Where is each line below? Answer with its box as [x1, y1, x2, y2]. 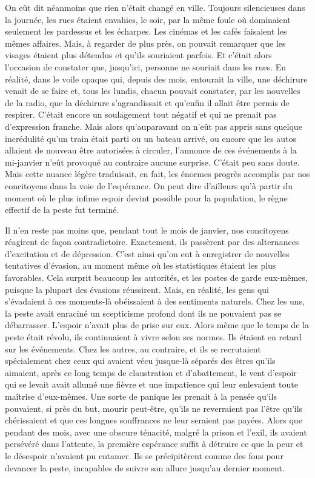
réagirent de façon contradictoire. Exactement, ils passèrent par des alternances [5, 235, 299, 248]
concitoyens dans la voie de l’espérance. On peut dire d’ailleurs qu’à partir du [5, 179, 293, 192]
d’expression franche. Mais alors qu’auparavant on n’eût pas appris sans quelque [5, 119, 302, 132]
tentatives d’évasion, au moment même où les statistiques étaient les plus [5, 259, 276, 272]
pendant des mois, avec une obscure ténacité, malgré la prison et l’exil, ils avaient [5, 425, 307, 438]
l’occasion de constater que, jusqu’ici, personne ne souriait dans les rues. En [5, 60, 287, 73]
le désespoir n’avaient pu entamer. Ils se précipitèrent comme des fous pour [5, 449, 283, 462]
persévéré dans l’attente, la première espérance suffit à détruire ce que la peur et [5, 437, 303, 450]
